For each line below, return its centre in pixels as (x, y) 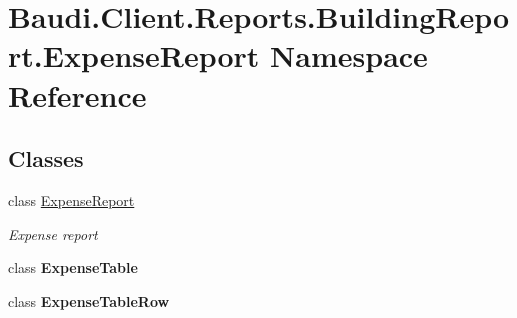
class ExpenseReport (71, 199)
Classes (46, 158)
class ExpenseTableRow (89, 300)
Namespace (349, 55)
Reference (77, 94)
